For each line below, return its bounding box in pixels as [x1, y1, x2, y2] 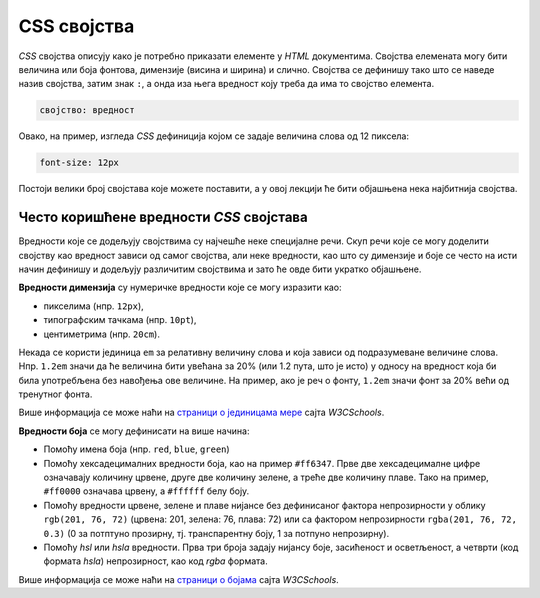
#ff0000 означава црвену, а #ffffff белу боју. [43, 485, 250, 497]
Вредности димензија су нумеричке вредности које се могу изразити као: [18, 281, 342, 294]
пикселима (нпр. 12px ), [43, 300, 144, 312]
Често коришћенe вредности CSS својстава [18, 209, 309, 226]
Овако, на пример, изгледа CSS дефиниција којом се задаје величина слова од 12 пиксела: [18, 130, 410, 142]
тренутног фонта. [18, 388, 93, 400]
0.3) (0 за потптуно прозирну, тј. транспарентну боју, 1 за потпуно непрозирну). [43, 527, 390, 539]
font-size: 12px [39, 157, 120, 169]
